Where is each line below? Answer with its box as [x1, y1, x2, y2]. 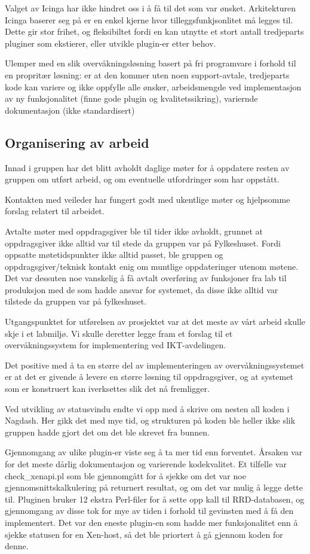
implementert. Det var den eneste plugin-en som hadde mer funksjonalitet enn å [5, 516, 298, 528]
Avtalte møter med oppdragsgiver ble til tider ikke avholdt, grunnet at [5, 224, 263, 237]
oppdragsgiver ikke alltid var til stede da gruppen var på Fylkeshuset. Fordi [5, 236, 281, 249]
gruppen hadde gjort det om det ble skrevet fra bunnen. [5, 425, 210, 438]
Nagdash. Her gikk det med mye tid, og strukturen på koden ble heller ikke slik [5, 414, 296, 427]
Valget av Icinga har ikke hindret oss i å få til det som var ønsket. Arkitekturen [5, 2, 296, 14]
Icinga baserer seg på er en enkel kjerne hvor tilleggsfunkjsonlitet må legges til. [5, 13, 293, 26]
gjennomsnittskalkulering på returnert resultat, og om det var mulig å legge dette [5, 481, 303, 494]
